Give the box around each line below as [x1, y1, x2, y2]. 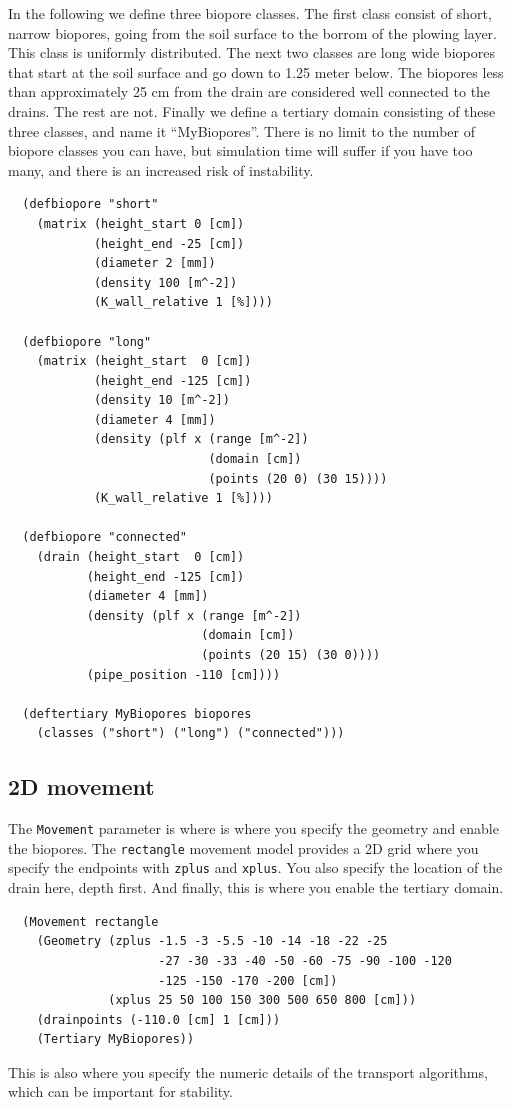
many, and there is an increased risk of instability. [8, 159, 314, 180]
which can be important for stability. [8, 1081, 233, 1102]
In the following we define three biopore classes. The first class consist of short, [8, 3, 492, 23]
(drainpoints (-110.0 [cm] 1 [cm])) [36, 1012, 281, 1027]
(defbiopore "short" [22, 197, 159, 212]
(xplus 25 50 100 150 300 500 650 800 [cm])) [108, 993, 417, 1008]
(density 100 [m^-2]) [93, 275, 238, 290]
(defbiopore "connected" [22, 530, 187, 545]
